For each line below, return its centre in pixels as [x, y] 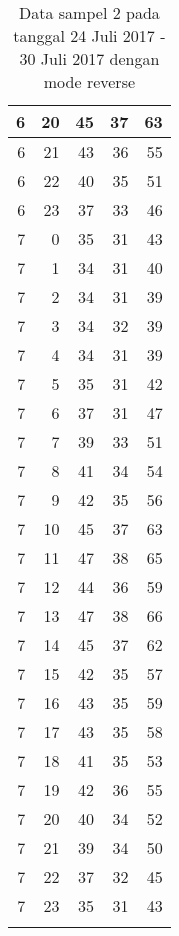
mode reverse [89, 81]
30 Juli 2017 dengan [89, 58]
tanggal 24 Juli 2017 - [89, 35]
